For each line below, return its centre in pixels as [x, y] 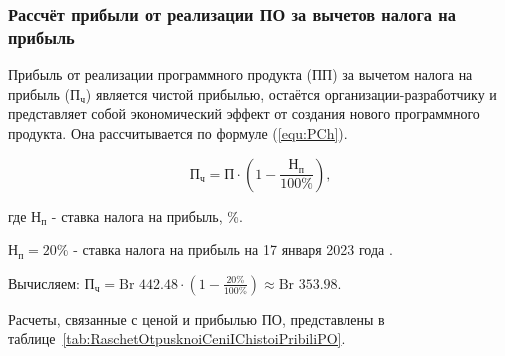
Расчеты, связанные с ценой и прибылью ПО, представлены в [196, 318]
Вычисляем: [44, 282]
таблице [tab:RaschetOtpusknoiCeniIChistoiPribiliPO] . [177, 338]
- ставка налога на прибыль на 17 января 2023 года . [233, 249]
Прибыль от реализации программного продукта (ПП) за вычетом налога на [240, 74]
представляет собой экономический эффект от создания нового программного [244, 113]
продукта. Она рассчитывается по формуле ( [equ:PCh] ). [178, 132]
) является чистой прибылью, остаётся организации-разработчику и [291, 93]
